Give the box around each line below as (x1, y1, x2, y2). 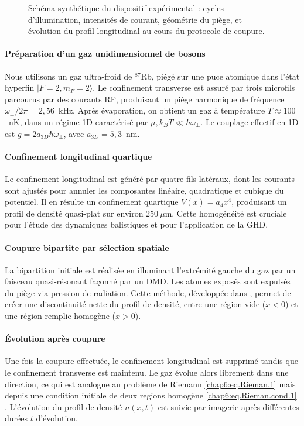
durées (5, 412, 28, 424)
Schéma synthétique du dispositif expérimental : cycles (28, 2, 224, 13)
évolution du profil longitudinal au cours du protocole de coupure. (28, 25, 265, 37)
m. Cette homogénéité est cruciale (165, 207, 287, 219)
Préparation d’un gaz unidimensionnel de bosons (5, 47, 206, 60)
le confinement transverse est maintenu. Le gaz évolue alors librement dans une (5, 366, 289, 379)
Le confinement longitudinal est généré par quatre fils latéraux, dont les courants (5, 172, 295, 184)
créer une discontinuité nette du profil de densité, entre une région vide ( (5, 298, 266, 310)
